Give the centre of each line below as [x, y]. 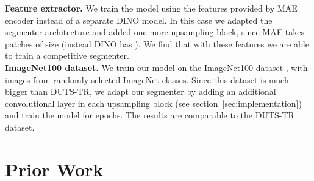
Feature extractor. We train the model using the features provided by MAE [151, 8]
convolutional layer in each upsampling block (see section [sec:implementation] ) [153, 103]
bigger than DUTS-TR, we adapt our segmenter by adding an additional [141, 91]
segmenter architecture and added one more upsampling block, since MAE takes [155, 32]
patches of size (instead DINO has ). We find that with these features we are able [157, 43]
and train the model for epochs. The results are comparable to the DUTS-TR [150, 115]
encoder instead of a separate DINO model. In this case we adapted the [139, 20]
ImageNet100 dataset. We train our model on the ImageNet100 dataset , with [156, 67]
